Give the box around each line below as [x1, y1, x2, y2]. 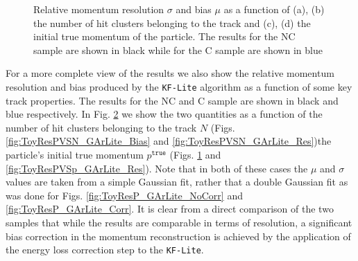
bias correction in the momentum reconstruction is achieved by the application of [6, 228, 351, 243]
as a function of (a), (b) [223, 2, 325, 16]
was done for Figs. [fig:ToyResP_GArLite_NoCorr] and [6, 188, 243, 202]
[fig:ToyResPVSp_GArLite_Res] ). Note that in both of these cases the [6, 161, 308, 175]
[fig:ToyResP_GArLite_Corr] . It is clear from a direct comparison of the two [6, 201, 334, 216]
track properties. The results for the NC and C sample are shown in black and [6, 93, 339, 107]
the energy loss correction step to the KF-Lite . [6, 242, 204, 257]
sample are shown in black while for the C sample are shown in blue [33, 42, 323, 57]
